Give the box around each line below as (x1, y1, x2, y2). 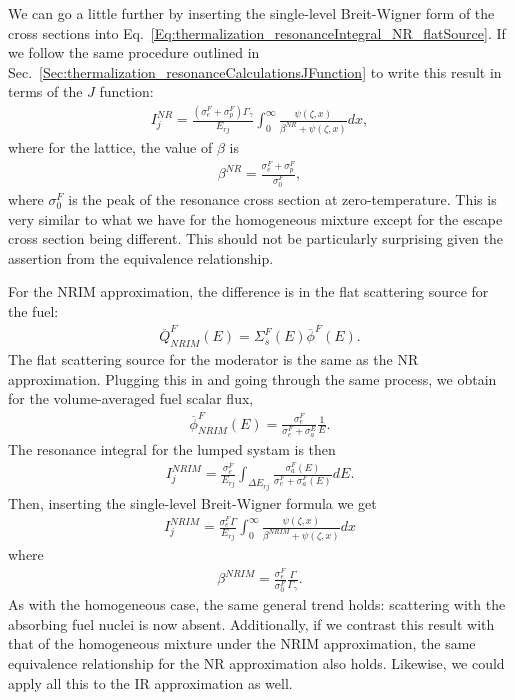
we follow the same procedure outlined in (8, 42, 260, 63)
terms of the (8, 81, 83, 102)
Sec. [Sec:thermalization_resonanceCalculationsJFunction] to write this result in (8, 61, 502, 82)
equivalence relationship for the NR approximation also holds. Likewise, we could (8, 652, 505, 673)
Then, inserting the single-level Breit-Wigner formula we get (8, 492, 377, 513)
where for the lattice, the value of (8, 137, 213, 158)
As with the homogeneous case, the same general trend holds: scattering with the (8, 594, 506, 615)
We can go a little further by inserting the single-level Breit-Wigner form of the (8, 3, 495, 23)
